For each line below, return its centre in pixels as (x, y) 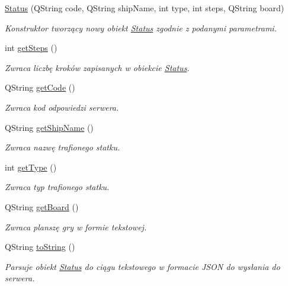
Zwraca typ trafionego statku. (57, 187)
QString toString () (40, 247)
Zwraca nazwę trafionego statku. (63, 147)
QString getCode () (40, 87)
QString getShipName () (49, 127)
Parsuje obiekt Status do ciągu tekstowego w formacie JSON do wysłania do (143, 266)
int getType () (31, 167)
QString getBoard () (42, 206)
